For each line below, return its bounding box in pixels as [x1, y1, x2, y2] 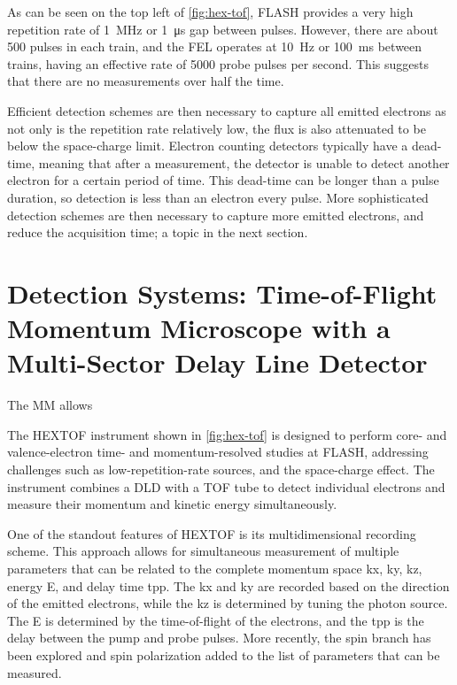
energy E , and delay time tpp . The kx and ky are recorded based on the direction [7, 576, 450, 595]
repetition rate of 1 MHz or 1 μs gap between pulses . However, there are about [7, 19, 438, 38]
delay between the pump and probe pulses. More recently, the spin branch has [7, 628, 431, 647]
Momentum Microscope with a [7, 310, 391, 346]
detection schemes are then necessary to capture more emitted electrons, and [7, 205, 424, 224]
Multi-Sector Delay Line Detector [7, 344, 428, 381]
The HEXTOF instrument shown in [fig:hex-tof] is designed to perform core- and [7, 425, 447, 443]
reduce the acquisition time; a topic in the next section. [7, 223, 308, 242]
